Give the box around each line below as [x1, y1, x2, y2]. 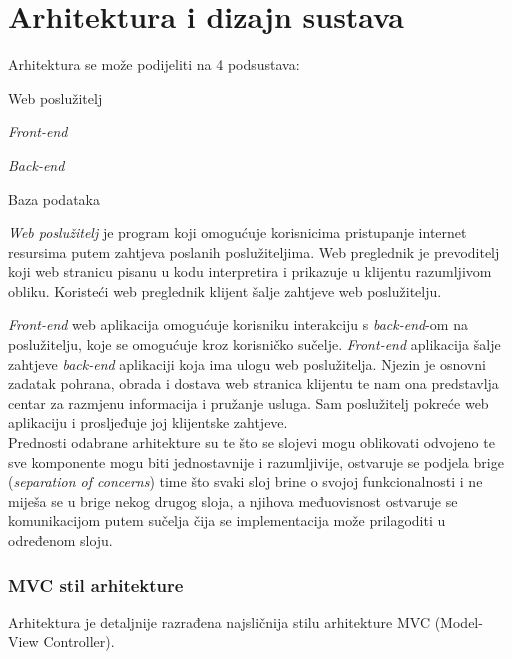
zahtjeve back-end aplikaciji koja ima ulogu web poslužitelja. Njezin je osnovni [8, 353, 486, 374]
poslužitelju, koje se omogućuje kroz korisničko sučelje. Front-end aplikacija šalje [8, 334, 501, 355]
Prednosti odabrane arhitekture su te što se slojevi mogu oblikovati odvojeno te [8, 432, 495, 453]
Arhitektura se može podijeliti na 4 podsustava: [8, 54, 300, 75]
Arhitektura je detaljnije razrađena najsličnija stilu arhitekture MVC [8, 611, 431, 632]
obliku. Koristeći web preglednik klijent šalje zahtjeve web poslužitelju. [8, 280, 442, 301]
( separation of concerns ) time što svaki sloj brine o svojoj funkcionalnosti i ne [8, 471, 483, 492]
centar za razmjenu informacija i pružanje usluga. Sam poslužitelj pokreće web [8, 392, 489, 413]
